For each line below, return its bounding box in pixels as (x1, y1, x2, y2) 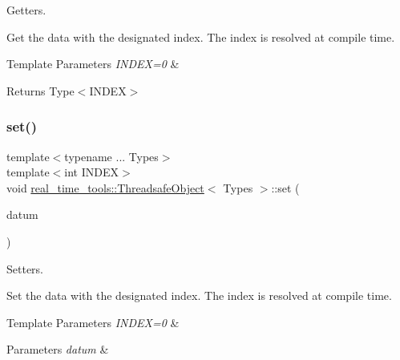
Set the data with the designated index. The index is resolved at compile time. (6, 287, 392, 304)
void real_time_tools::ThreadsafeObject (6, 179, 204, 196)
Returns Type (6, 82, 75, 99)
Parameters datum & (6, 341, 109, 358)
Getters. (6, 2, 46, 18)
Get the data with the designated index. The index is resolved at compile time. (6, 28, 395, 45)
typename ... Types (64, 148, 159, 164)
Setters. (6, 260, 44, 277)
